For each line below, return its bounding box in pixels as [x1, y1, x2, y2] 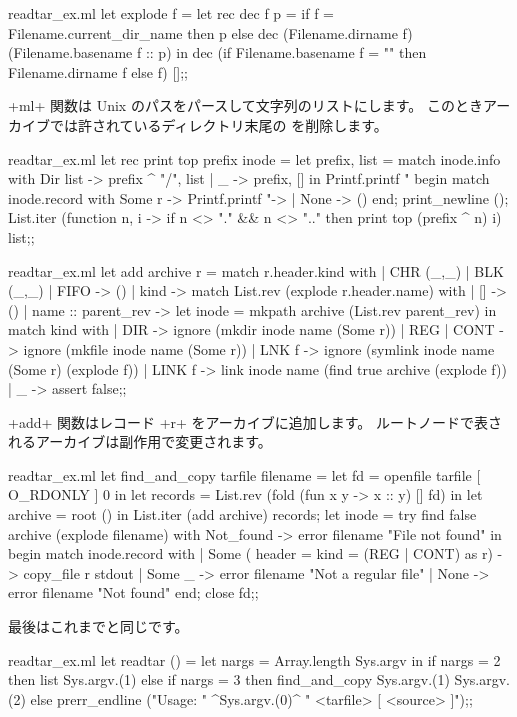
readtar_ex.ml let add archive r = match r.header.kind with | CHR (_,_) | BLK [8, 260, 504, 281]
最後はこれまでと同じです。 [8, 616, 189, 637]
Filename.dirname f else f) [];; [8, 61, 188, 82]
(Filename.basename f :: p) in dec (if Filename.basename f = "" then [8, 42, 427, 63]
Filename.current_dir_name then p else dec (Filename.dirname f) [8, 22, 413, 43]
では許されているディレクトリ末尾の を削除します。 [49, 114, 388, 135]
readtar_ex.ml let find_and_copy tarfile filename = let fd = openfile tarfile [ [8, 464, 481, 485]
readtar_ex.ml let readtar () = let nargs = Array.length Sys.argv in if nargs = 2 [8, 649, 501, 670]
